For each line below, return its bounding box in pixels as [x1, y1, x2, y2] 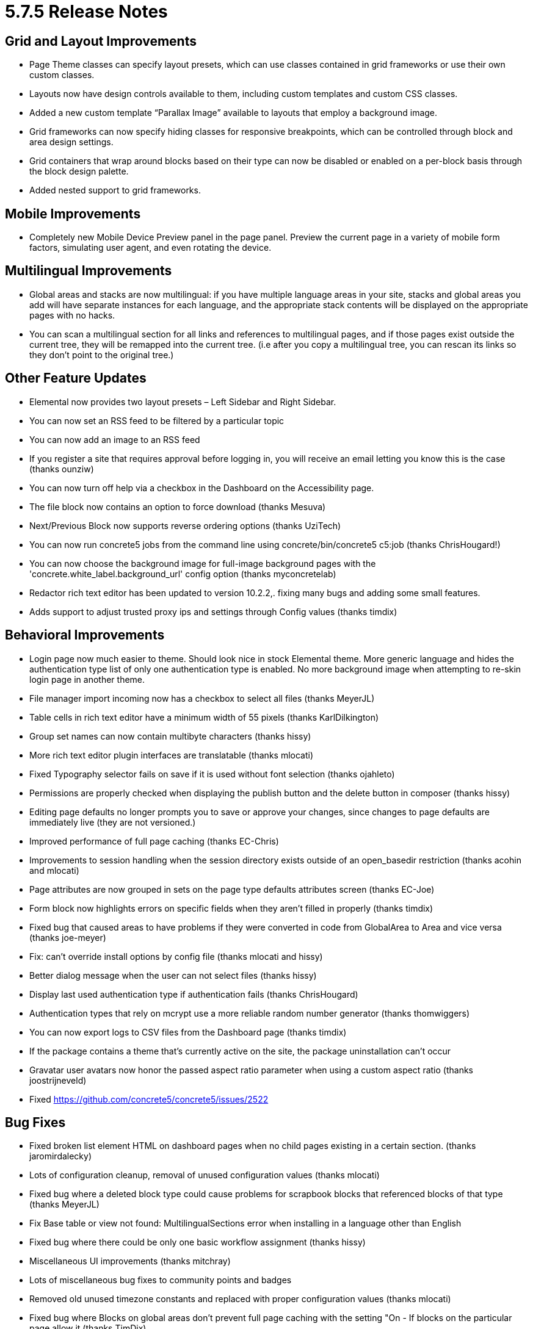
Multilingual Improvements [5, 263, 172, 279]
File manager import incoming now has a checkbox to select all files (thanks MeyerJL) [29, 693, 375, 704]
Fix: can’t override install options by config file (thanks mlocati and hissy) [29, 951, 323, 962]
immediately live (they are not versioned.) [29, 816, 196, 827]
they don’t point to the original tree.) [29, 349, 174, 360]
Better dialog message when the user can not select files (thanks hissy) [29, 970, 317, 981]
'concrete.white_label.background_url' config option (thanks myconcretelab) [29, 568, 336, 579]
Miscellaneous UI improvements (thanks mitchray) [29, 1256, 231, 1267]
